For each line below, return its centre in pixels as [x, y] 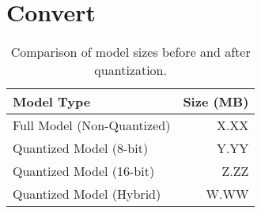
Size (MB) [216, 102]
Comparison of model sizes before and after [130, 52]
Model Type [52, 102]
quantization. [130, 70]
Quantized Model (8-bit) [81, 148]
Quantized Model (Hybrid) [87, 194]
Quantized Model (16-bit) [84, 171]
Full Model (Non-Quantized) [92, 125]
